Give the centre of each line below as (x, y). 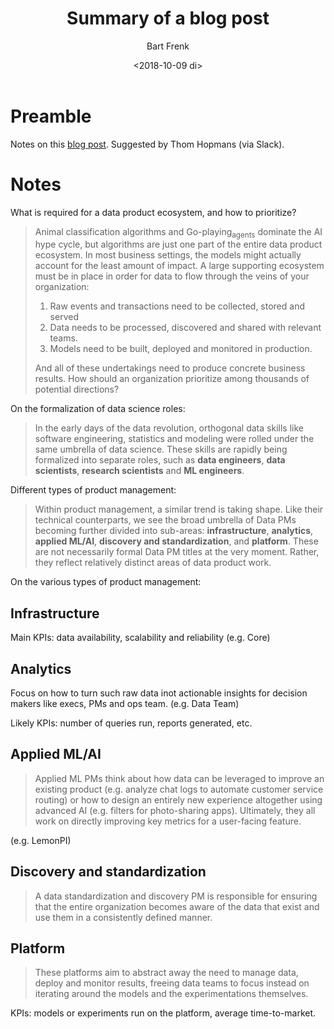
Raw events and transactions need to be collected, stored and (177, 306)
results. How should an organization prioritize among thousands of (172, 379)
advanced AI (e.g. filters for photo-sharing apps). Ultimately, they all (175, 810)
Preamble (51, 116)
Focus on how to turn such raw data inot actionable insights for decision (159, 693)
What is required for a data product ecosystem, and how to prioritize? (153, 212)
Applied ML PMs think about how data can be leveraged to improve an (179, 778)
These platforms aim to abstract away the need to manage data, (166, 973)
